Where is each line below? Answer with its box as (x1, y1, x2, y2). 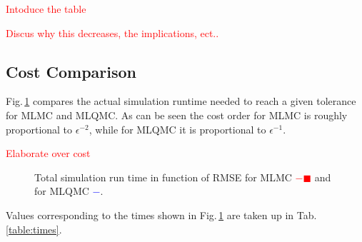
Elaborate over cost (6, 146, 91, 161)
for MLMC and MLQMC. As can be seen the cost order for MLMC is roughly (6, 107, 348, 122)
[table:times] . (6, 221, 62, 236)
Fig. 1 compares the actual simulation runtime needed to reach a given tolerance (6, 94, 356, 109)
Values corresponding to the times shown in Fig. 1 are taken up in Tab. (6, 207, 317, 222)
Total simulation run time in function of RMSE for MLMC (34, 169, 292, 184)
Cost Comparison (6, 60, 136, 82)
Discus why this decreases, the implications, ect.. (6, 25, 219, 40)
